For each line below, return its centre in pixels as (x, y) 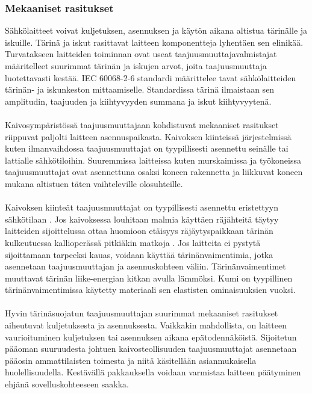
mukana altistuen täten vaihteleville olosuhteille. (94, 183)
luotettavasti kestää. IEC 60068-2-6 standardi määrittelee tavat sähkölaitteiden (151, 77)
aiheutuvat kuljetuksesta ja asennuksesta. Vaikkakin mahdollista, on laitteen (146, 325)
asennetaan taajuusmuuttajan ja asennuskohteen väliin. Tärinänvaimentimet (145, 266)
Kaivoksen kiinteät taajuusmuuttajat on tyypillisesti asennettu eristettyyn (142, 207)
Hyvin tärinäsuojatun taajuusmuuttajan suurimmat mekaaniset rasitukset (142, 313)
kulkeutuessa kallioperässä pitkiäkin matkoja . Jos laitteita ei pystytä (133, 242)
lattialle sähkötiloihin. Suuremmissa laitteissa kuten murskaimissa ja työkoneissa (153, 160)
